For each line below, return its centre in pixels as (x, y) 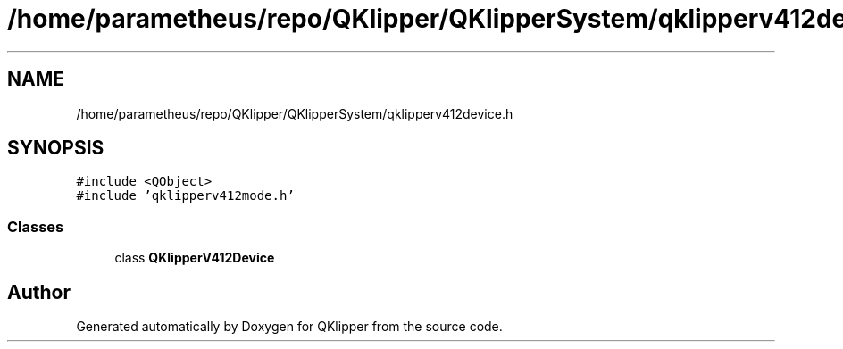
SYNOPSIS (56, 148)
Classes (36, 226)
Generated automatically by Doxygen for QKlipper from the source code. (289, 327)
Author (39, 292)
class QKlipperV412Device (195, 258)
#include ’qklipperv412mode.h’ (185, 196)
